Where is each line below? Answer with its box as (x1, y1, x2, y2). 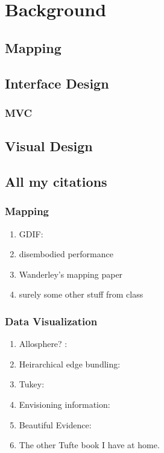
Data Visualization (5, 313, 98, 328)
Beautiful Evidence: (19, 418, 92, 431)
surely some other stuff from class (19, 288, 143, 301)
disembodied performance (19, 248, 113, 260)
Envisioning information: (19, 398, 110, 410)
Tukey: (19, 378, 45, 390)
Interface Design (5, 73, 109, 92)
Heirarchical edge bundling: (19, 357, 121, 370)
